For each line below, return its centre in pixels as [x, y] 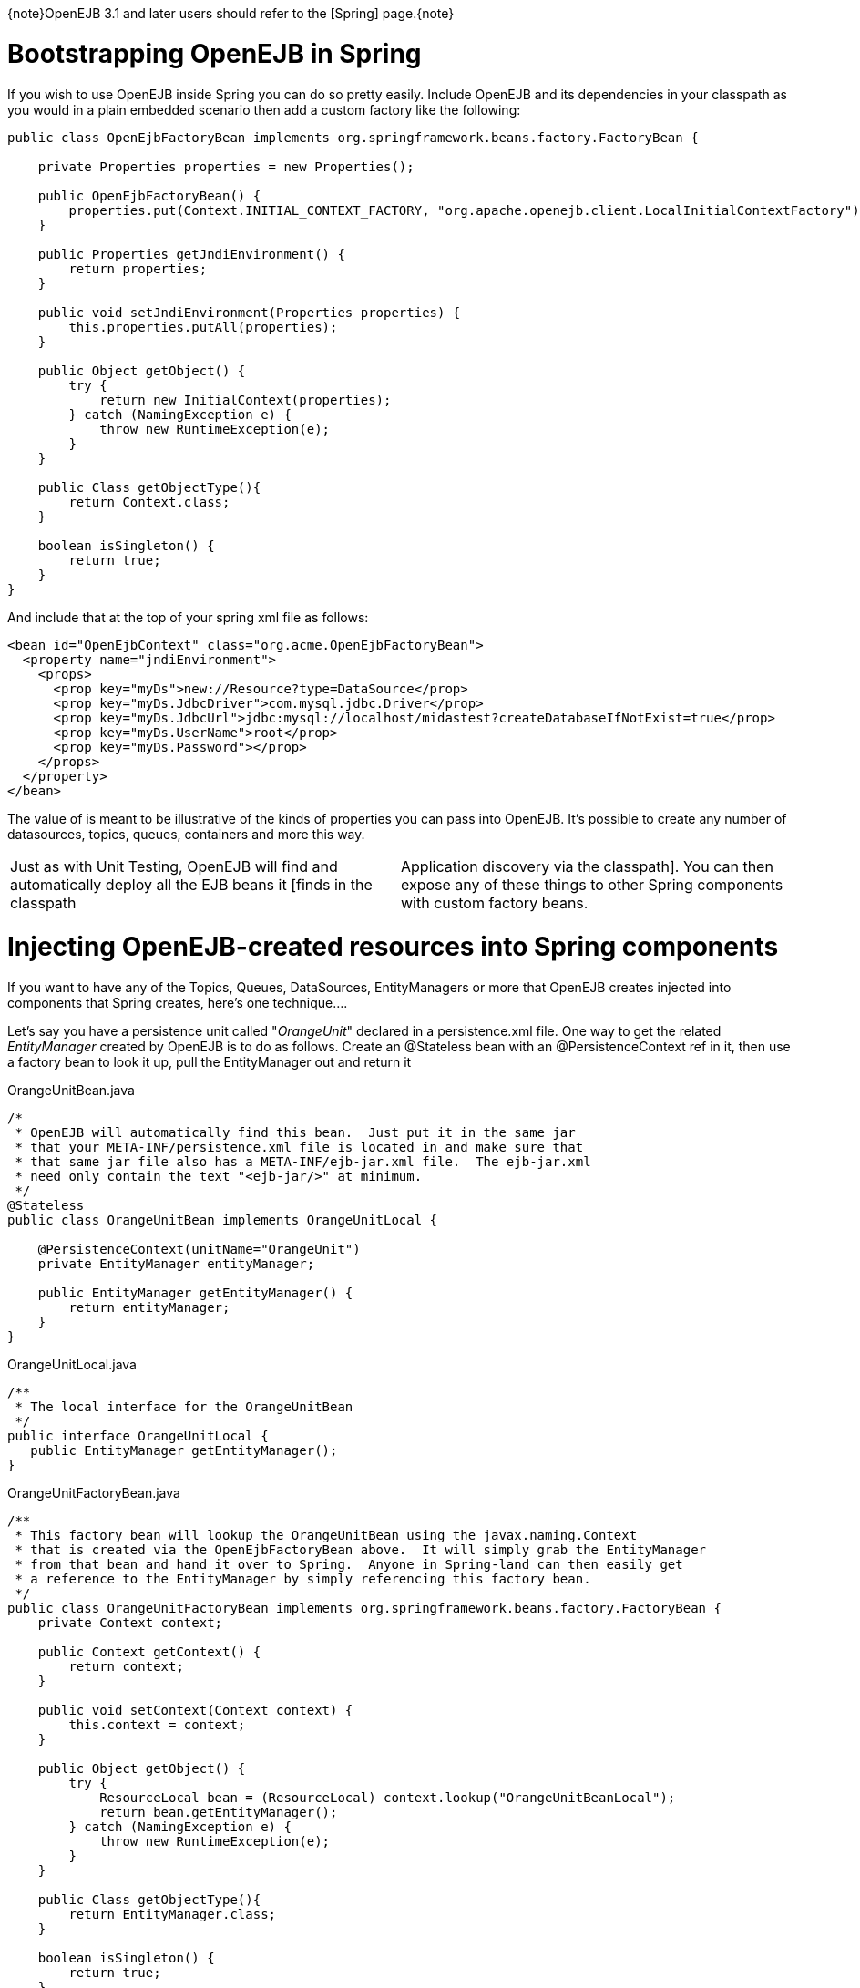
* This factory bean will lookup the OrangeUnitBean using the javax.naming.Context [326, 1535]
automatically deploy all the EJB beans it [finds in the [191, 884]
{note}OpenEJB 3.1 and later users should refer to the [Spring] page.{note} [231, 13]
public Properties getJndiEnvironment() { [191, 254]
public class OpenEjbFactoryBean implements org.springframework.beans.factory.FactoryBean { [353, 137]
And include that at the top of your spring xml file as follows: [188, 617]
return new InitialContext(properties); [246, 400]
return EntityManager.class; [173, 1914]
